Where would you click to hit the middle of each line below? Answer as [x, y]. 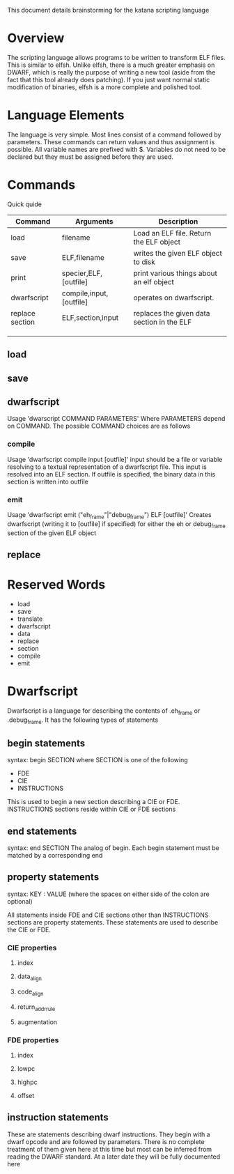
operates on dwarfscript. [174, 298]
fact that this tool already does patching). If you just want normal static [109, 79]
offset [26, 1095]
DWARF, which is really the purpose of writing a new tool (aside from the [111, 72]
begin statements [46, 743]
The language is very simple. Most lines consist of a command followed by [114, 134]
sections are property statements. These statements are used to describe [113, 922]
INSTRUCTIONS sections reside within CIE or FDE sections [92, 809]
